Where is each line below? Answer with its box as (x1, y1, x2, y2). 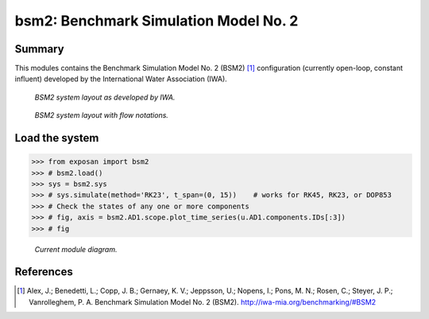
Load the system (14, 131, 99, 145)
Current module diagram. (34, 244, 118, 254)
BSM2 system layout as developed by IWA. (34, 92, 176, 102)
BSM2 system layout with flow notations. (34, 111, 168, 120)
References (14, 265, 73, 278)
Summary (14, 42, 64, 56)
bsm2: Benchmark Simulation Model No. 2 (14, 12, 299, 29)
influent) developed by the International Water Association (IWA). (14, 74, 228, 84)
